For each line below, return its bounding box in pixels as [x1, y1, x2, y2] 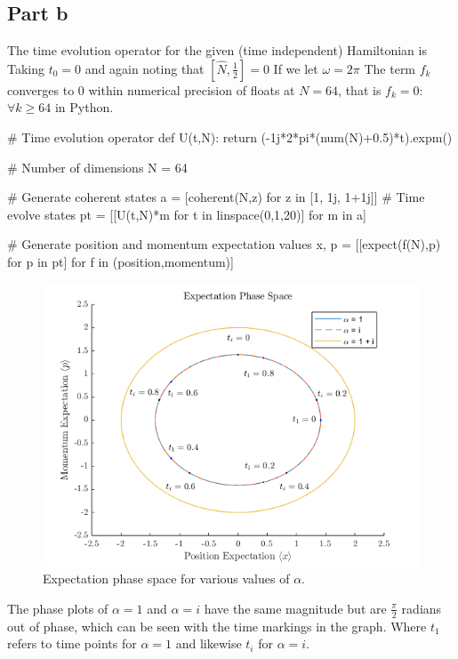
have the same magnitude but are [204, 599, 387, 617]
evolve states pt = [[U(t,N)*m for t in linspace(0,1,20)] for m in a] [7, 205, 366, 223]
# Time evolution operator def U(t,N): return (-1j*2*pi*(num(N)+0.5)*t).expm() [7, 127, 453, 146]
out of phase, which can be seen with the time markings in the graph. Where [7, 616, 427, 635]
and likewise [175, 634, 242, 653]
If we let [273, 59, 318, 77]
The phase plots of [7, 599, 108, 617]
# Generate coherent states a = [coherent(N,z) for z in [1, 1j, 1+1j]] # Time [7, 188, 425, 206]
